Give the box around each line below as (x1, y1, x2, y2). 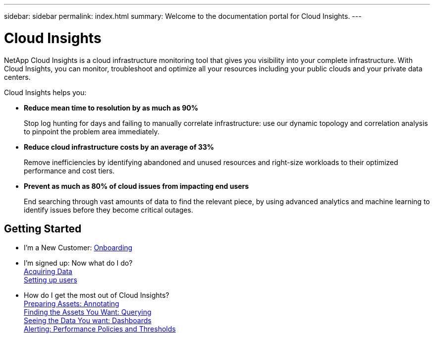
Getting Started (4, 222, 82, 235)
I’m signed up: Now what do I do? (24, 259, 133, 268)
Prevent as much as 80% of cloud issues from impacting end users (24, 181, 249, 190)
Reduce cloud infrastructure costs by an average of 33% (24, 142, 215, 151)
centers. (4, 72, 31, 81)
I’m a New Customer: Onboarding (24, 243, 133, 252)
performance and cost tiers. (24, 166, 115, 175)
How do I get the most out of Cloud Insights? (24, 291, 169, 300)
